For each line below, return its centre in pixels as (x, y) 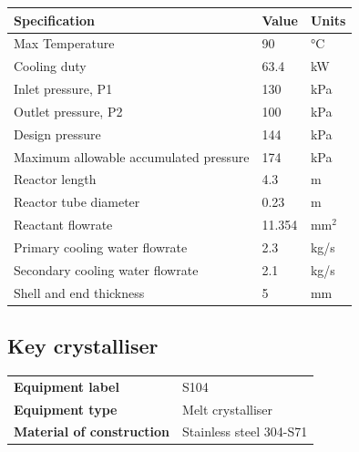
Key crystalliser (83, 346)
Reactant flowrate (63, 225)
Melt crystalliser (228, 409)
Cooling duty (50, 66)
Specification (54, 20)
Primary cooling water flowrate (101, 247)
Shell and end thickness (79, 292)
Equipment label (67, 386)
